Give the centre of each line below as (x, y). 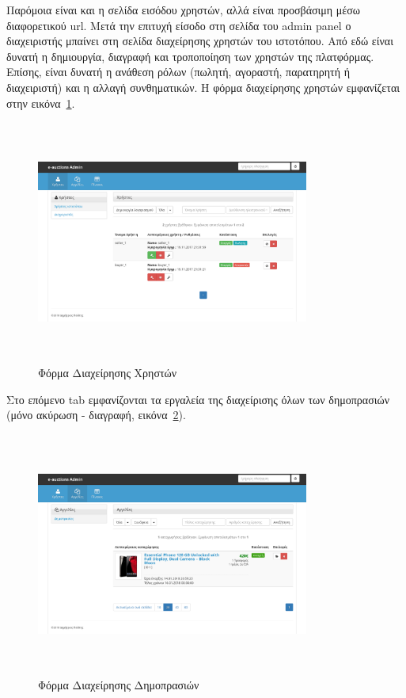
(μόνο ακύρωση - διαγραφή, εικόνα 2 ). (96, 415)
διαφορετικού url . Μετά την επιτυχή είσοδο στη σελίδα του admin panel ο (179, 25)
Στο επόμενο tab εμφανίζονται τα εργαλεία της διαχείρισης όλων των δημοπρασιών (198, 399)
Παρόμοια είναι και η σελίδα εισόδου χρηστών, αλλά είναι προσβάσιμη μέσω (183, 10)
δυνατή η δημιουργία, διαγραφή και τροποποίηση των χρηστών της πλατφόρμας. (190, 56)
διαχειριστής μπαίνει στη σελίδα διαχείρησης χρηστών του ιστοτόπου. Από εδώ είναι (200, 41)
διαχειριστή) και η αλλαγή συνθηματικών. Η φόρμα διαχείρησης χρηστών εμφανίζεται (203, 87)
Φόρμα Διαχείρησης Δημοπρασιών (119, 684)
